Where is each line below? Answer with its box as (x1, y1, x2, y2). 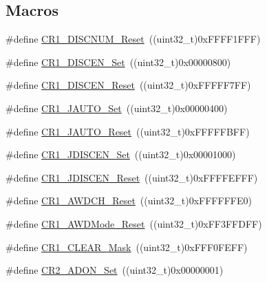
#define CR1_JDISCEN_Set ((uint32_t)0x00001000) (6, 147, 236, 162)
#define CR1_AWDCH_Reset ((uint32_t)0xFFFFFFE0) (6, 193, 252, 208)
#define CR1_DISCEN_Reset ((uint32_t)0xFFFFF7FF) (6, 78, 251, 92)
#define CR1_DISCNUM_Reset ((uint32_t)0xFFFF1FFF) (6, 32, 261, 46)
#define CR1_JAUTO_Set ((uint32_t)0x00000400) (6, 100, 228, 115)
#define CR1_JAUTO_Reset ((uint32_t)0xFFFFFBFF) (6, 124, 250, 138)
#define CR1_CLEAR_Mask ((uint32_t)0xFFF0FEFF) (6, 239, 248, 254)
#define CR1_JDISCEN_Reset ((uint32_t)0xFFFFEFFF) (6, 170, 258, 184)
